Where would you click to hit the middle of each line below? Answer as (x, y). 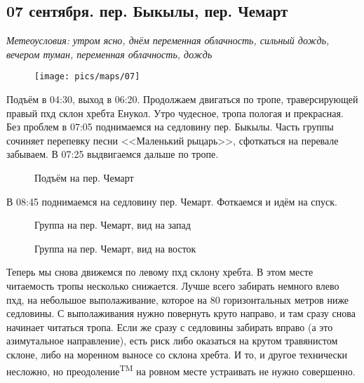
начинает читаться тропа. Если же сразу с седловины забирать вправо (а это (170, 327)
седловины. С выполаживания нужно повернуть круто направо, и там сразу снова (181, 313)
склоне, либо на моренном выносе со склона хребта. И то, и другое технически (177, 354)
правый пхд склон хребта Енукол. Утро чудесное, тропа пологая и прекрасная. (175, 113)
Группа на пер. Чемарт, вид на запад (113, 225)
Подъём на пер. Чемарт (84, 178)
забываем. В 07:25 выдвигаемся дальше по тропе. (113, 154)
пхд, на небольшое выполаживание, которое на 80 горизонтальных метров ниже (178, 299)
